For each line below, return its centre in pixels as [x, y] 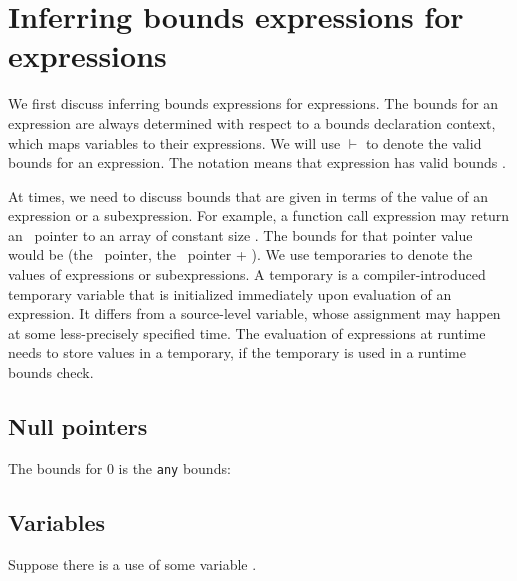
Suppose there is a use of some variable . [132, 563]
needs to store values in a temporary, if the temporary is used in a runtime [237, 352]
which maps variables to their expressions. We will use [174, 142]
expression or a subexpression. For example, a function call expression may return [259, 215]
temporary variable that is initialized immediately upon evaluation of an [230, 293]
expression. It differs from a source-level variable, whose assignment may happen [254, 313]
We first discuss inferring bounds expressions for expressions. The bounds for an [253, 103]
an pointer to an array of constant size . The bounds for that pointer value [240, 234]
